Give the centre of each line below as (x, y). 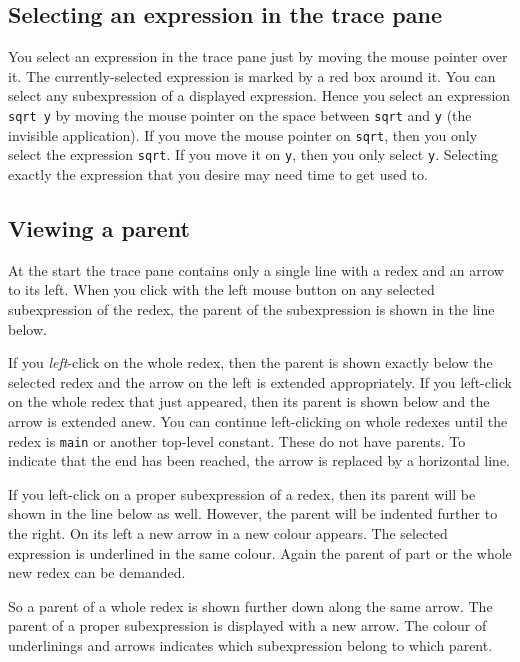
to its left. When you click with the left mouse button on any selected (221, 289)
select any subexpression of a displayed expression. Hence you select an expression (259, 95)
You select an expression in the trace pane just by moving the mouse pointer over (258, 56)
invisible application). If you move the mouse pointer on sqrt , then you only (243, 134)
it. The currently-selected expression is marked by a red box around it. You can (252, 75)
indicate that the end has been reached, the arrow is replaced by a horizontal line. (259, 460)
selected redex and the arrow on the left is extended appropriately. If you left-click (260, 381)
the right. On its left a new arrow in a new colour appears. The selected (228, 532)
